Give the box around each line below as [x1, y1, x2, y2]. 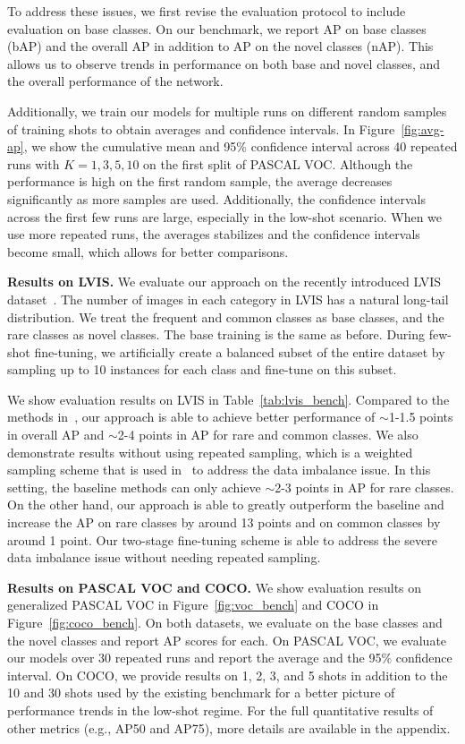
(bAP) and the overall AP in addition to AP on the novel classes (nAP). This [7, 37, 434, 56]
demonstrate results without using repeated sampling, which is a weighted [7, 442, 413, 461]
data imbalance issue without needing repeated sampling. [7, 548, 321, 567]
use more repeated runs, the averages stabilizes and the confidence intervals [7, 225, 420, 244]
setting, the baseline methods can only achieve [7, 477, 261, 496]
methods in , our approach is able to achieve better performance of [7, 407, 376, 426]
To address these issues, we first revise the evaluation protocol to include [7, 2, 406, 20]
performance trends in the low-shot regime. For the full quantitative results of [7, 700, 434, 719]
